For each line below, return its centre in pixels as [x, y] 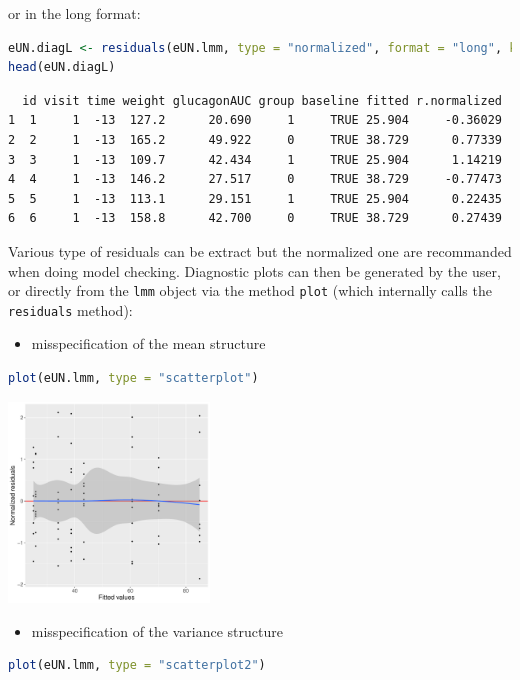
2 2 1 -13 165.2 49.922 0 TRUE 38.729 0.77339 [255, 139]
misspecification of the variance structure [157, 630]
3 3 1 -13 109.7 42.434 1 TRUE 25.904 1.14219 [255, 159]
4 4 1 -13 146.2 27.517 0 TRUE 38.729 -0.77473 [255, 179]
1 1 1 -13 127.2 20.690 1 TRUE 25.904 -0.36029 [255, 120]
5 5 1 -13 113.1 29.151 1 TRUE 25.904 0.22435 [255, 198]
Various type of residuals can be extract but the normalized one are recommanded [260, 250]
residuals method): [70, 309]
